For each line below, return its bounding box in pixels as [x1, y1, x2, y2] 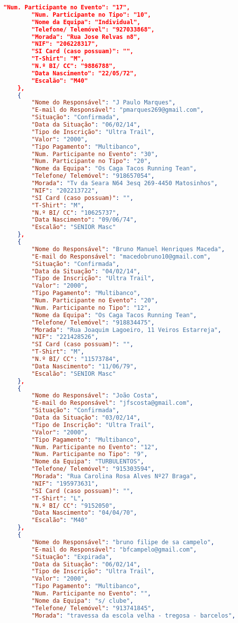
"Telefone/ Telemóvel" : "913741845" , [31, 604, 155, 612]
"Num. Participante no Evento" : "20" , [31, 297, 159, 304]
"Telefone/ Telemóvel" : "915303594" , [31, 465, 155, 473]
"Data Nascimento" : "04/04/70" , [31, 509, 137, 517]
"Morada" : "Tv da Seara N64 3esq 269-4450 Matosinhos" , [31, 180, 218, 187]
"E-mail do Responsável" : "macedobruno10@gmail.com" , [31, 253, 211, 260]
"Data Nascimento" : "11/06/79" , [31, 362, 137, 370]
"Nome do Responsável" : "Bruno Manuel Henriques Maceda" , [31, 245, 225, 253]
